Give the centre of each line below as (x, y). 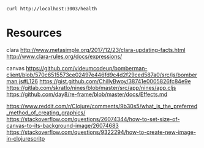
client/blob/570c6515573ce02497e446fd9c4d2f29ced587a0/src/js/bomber (102, 75)
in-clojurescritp (26, 138)
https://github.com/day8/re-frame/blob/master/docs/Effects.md (87, 94)
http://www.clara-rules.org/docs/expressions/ (64, 56)
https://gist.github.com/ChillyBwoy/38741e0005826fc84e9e (115, 81)
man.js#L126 (22, 81)
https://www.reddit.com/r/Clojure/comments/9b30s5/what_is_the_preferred (102, 106)
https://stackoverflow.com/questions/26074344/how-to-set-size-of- (93, 119)
